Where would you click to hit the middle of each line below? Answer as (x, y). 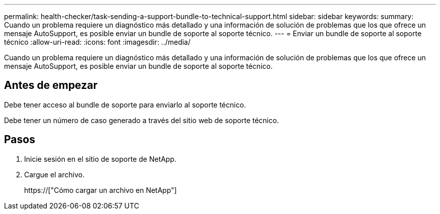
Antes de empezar (51, 85)
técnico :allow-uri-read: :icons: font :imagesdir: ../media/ (97, 42)
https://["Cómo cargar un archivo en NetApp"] (100, 190)
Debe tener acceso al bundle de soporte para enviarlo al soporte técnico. (125, 104)
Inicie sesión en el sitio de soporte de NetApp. (100, 159)
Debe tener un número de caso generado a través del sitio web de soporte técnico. (142, 120)
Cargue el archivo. (54, 174)
